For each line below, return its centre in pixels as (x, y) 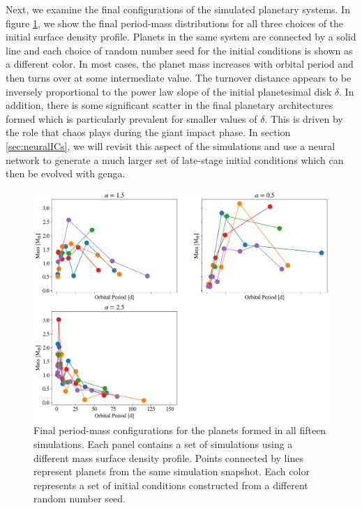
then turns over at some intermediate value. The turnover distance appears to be (179, 77)
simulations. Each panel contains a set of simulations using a (163, 443)
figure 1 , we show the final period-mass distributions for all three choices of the (175, 23)
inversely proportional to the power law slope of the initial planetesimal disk (169, 91)
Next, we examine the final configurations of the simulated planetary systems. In (178, 9)
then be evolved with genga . (66, 173)
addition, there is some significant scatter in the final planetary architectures (169, 105)
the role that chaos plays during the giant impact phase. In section (148, 132)
